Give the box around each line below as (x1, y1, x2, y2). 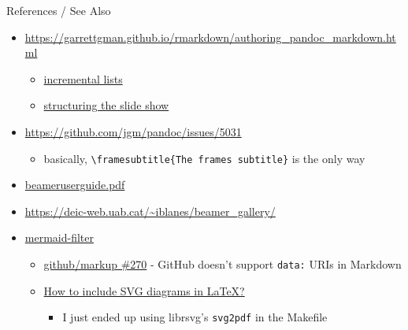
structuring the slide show (43, 97, 169, 113)
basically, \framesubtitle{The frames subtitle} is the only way (43, 150, 365, 166)
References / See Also (6, 2, 111, 18)
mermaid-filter (24, 229, 94, 246)
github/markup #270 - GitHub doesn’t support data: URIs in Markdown (43, 256, 402, 272)
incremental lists (43, 70, 123, 87)
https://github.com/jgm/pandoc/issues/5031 (24, 123, 242, 139)
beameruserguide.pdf (24, 176, 125, 193)
